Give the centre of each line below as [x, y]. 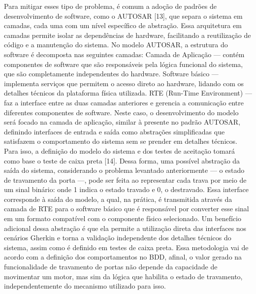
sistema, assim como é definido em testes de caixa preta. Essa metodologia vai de [126, 247]
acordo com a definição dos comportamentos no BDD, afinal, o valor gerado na [123, 257]
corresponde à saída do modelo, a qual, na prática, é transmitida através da [118, 199]
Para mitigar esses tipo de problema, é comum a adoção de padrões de [110, 6]
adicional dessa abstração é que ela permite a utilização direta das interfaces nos [125, 228]
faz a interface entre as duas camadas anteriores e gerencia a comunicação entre [124, 102]
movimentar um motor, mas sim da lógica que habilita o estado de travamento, [123, 276]
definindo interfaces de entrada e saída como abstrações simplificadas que [114, 131]
